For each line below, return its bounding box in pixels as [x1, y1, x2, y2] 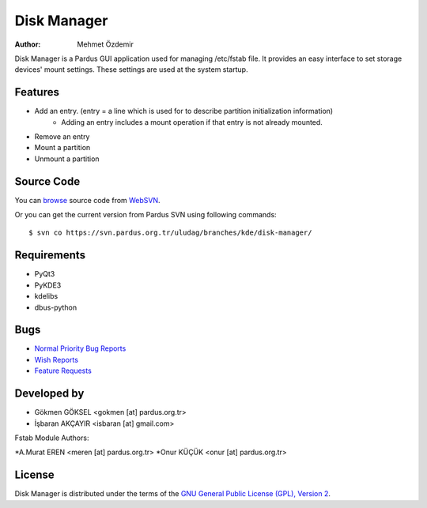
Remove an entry [34, 132, 90, 141]
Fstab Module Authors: [14, 433, 89, 442]
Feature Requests [34, 366, 93, 375]
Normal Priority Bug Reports [34, 344, 127, 353]
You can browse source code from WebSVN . [14, 195, 161, 205]
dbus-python [34, 303, 77, 312]
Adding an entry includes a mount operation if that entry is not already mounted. [61, 117, 323, 126]
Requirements [14, 249, 86, 262]
